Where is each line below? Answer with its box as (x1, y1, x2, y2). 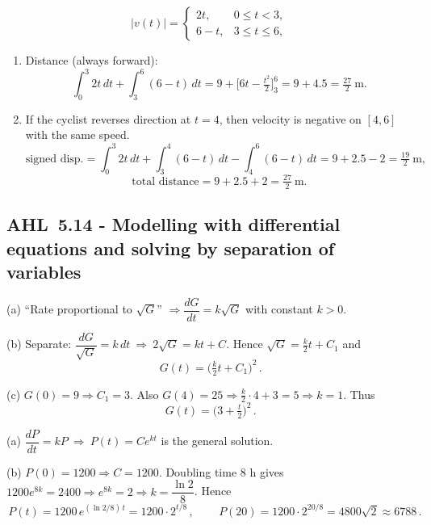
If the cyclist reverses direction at (25, 110, 191, 127)
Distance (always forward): (25, 52, 158, 68)
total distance (132, 175, 199, 187)
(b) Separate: (6, 335, 72, 352)
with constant (245, 300, 313, 317)
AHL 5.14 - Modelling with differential (6, 212, 341, 237)
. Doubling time (158, 463, 237, 480)
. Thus (343, 385, 375, 402)
